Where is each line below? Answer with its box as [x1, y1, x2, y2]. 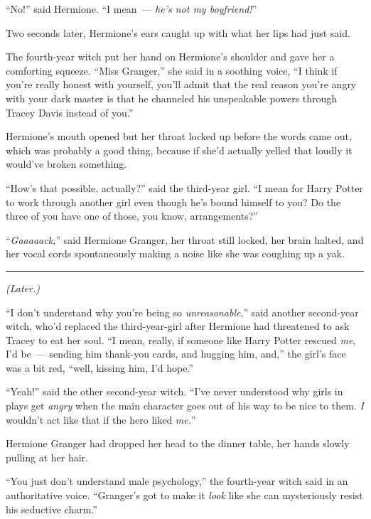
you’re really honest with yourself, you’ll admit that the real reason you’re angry [6, 77, 357, 92]
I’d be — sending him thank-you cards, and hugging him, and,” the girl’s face [6, 346, 346, 361]
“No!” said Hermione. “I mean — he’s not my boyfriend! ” [6, 1, 257, 16]
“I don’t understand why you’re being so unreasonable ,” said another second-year [6, 304, 359, 319]
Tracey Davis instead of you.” [6, 105, 134, 119]
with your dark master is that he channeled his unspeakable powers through [6, 90, 338, 105]
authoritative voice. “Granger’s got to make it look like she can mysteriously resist [6, 488, 363, 503]
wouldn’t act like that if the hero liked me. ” [6, 412, 196, 427]
